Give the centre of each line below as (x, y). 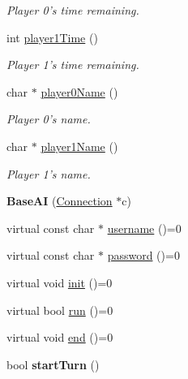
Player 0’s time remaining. (73, 10)
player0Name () (79, 91)
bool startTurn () (53, 364)
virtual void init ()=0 (60, 282)
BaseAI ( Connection (60, 201)
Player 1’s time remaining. (73, 65)
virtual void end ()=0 (60, 337)
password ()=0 (143, 255)
